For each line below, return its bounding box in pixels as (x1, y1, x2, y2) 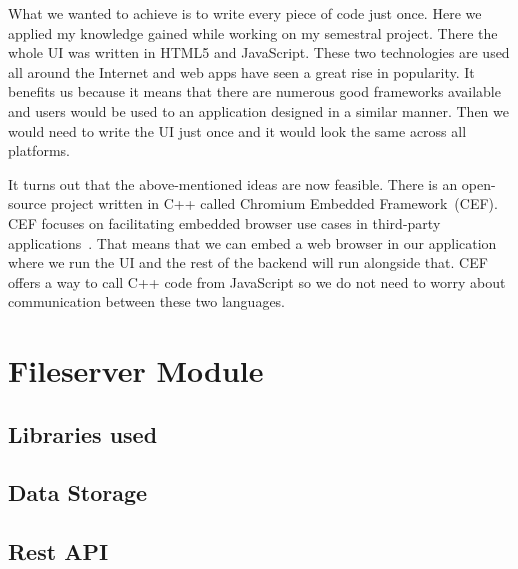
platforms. (8, 140, 70, 161)
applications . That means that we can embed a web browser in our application (8, 232, 497, 253)
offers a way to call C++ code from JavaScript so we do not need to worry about (8, 271, 506, 292)
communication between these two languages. (8, 291, 286, 312)
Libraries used (8, 418, 158, 449)
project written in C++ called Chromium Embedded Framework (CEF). (50, 193, 498, 214)
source (8, 193, 47, 214)
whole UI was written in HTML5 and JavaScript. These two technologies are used (8, 42, 510, 63)
